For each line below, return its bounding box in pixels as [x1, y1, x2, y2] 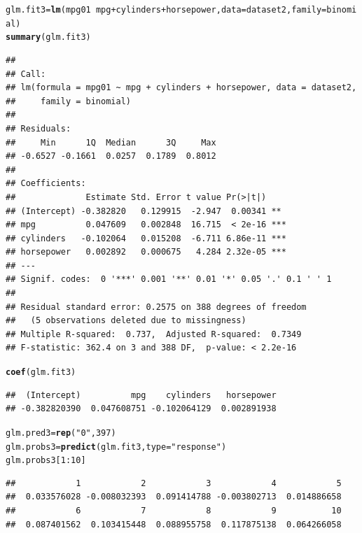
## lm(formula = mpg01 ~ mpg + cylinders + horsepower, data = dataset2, [6, 83, 357, 93]
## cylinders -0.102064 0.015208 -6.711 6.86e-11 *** [6, 233, 286, 243]
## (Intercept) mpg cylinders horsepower [6, 390, 277, 400]
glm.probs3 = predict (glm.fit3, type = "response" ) [6, 441, 227, 452]
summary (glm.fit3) [6, 32, 91, 43]
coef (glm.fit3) [6, 367, 76, 378]
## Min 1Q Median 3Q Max [6, 137, 216, 148]
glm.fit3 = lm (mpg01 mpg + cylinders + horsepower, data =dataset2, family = [6, 5, 327, 15]
